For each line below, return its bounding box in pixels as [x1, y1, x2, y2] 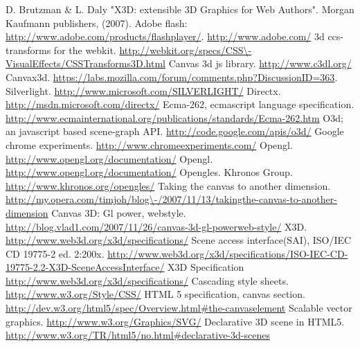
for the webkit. [53, 42, 116, 57]
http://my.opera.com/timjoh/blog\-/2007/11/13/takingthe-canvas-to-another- [6, 192, 337, 206]
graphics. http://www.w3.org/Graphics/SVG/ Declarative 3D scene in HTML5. [6, 314, 345, 328]
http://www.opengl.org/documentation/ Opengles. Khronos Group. [6, 165, 293, 179]
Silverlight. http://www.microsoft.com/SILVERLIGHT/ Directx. [6, 83, 281, 98]
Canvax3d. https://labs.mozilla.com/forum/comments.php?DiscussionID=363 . [6, 69, 338, 84]
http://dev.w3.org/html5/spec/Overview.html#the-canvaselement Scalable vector [6, 301, 352, 315]
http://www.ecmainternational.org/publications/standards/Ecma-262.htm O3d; [6, 110, 343, 125]
